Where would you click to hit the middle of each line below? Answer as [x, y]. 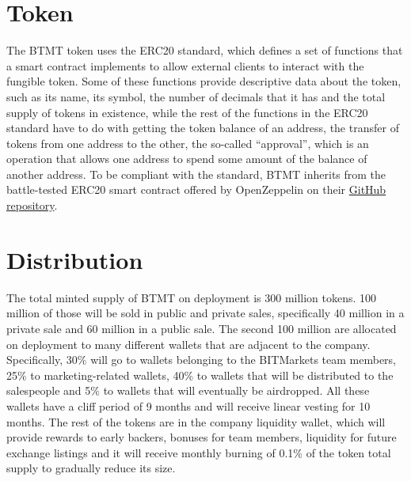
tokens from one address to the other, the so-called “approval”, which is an [188, 143]
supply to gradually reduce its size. [91, 468]
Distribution [75, 259]
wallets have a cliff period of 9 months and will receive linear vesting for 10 [188, 405]
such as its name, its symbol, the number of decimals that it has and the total [196, 96]
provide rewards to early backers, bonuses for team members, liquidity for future [202, 437]
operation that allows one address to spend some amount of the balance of [187, 159]
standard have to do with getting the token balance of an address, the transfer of [203, 128]
